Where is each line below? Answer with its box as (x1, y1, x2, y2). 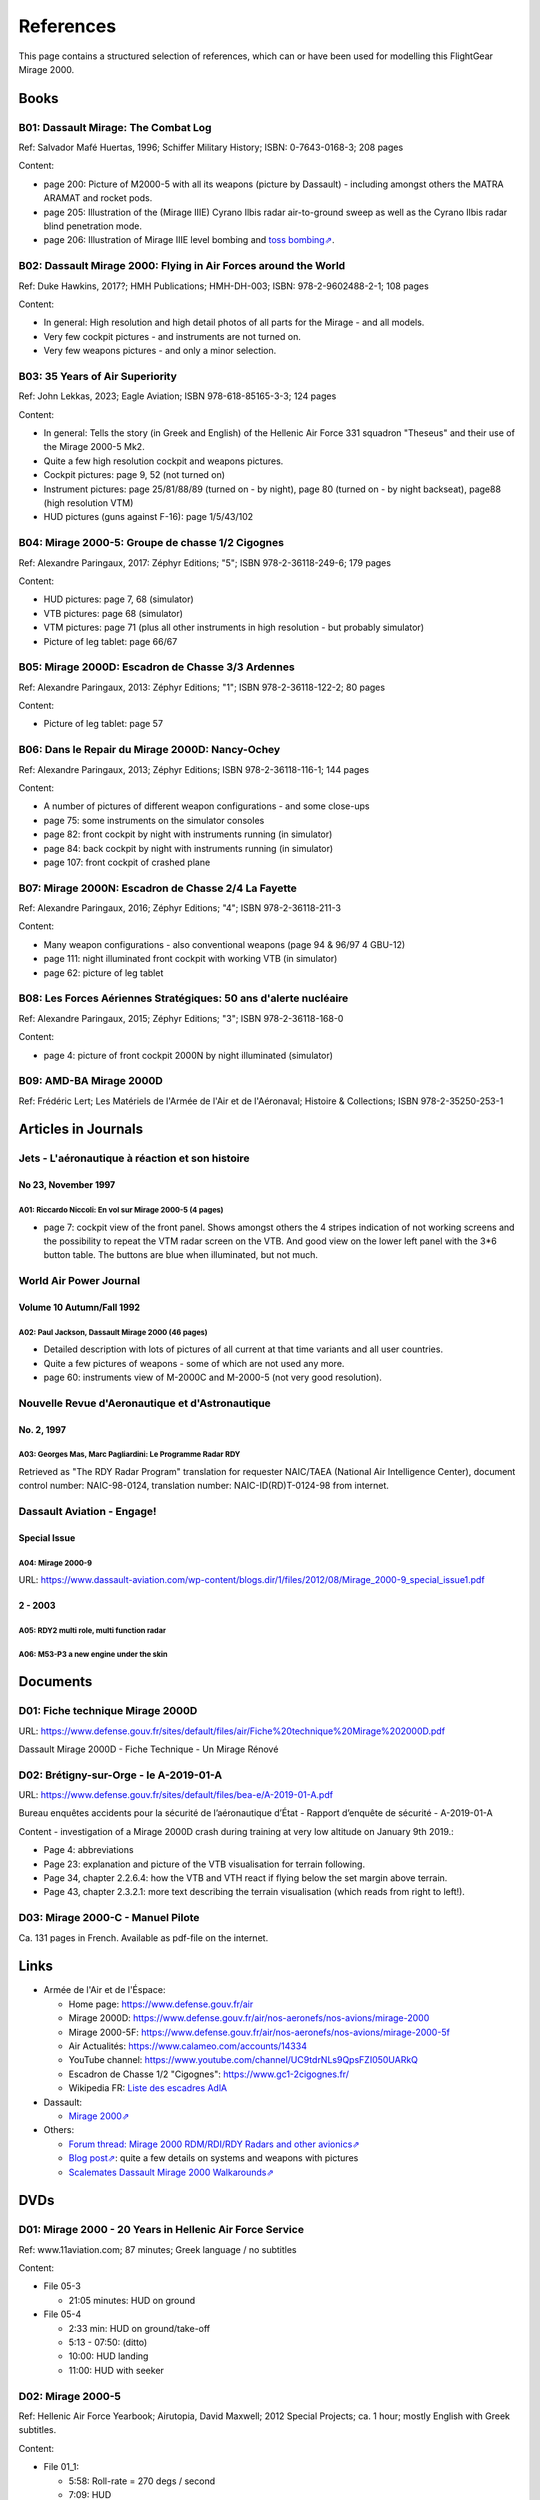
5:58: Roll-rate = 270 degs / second (68, 2475, 216, 2487)
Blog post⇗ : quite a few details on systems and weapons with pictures (68, 2152, 359, 2164)
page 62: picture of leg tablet (43, 966, 164, 979)
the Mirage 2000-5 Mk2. (43, 441, 145, 453)
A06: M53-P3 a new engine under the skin (18, 1650, 168, 1660)
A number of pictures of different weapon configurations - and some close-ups (43, 800, 370, 812)
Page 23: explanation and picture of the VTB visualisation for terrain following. (43, 1858, 365, 1870)
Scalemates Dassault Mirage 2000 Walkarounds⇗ (68, 2166, 274, 2178)
